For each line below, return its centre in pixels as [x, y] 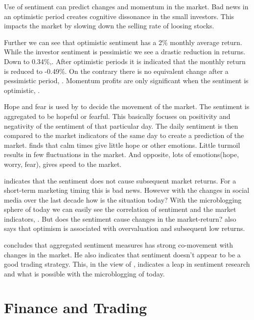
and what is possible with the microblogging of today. [84, 273]
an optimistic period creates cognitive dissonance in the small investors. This [119, 16]
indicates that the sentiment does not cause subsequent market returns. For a [120, 180]
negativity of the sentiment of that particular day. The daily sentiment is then [121, 126]
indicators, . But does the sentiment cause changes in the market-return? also [120, 218]
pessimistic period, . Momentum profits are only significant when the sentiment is [126, 80]
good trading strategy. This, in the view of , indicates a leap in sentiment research [127, 264]
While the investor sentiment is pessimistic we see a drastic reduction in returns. [125, 52]
